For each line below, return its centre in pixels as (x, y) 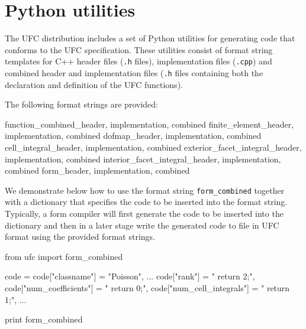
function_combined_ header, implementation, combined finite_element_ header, (149, 124)
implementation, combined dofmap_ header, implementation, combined (133, 136)
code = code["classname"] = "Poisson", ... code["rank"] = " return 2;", (130, 276)
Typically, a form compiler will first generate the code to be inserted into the (144, 214)
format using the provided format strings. (80, 237)
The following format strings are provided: (81, 104)
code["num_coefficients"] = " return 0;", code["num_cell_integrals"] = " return (147, 288)
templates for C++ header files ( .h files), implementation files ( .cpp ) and (138, 61)
